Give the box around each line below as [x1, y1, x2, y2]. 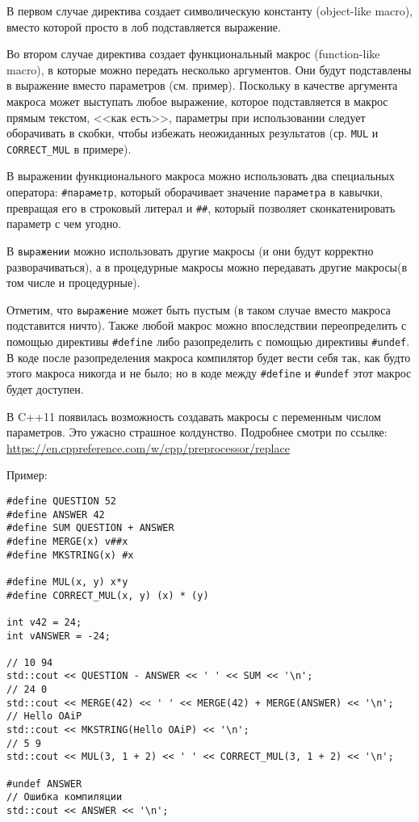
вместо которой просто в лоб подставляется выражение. [6, 18, 281, 35]
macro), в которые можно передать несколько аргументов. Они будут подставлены [6, 61, 412, 78]
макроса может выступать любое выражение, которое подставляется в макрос [6, 92, 388, 109]
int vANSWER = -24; [6, 630, 111, 642]
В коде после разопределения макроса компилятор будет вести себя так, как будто [6, 348, 411, 365]
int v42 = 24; [6, 616, 82, 628]
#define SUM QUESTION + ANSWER [6, 522, 174, 534]
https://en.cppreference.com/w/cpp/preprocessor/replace [6, 439, 290, 456]
